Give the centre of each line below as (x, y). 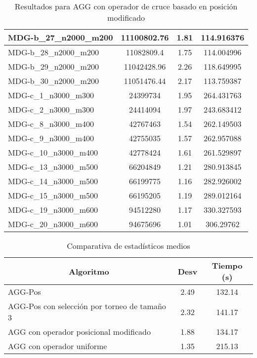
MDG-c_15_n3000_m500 (53, 195)
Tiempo (227, 265)
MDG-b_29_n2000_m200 (53, 66)
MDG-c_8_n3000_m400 (51, 124)
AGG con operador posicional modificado (79, 332)
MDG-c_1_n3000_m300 (51, 95)
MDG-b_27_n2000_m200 (61, 37)
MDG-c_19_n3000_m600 (53, 210)
